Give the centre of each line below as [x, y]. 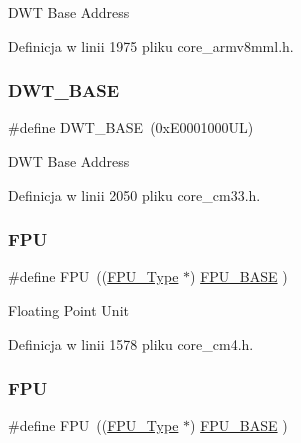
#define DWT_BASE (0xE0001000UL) [131, 127]
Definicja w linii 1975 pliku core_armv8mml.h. [151, 45]
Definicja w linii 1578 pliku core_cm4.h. [131, 343]
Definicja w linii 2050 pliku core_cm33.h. [134, 194]
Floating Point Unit [68, 310]
